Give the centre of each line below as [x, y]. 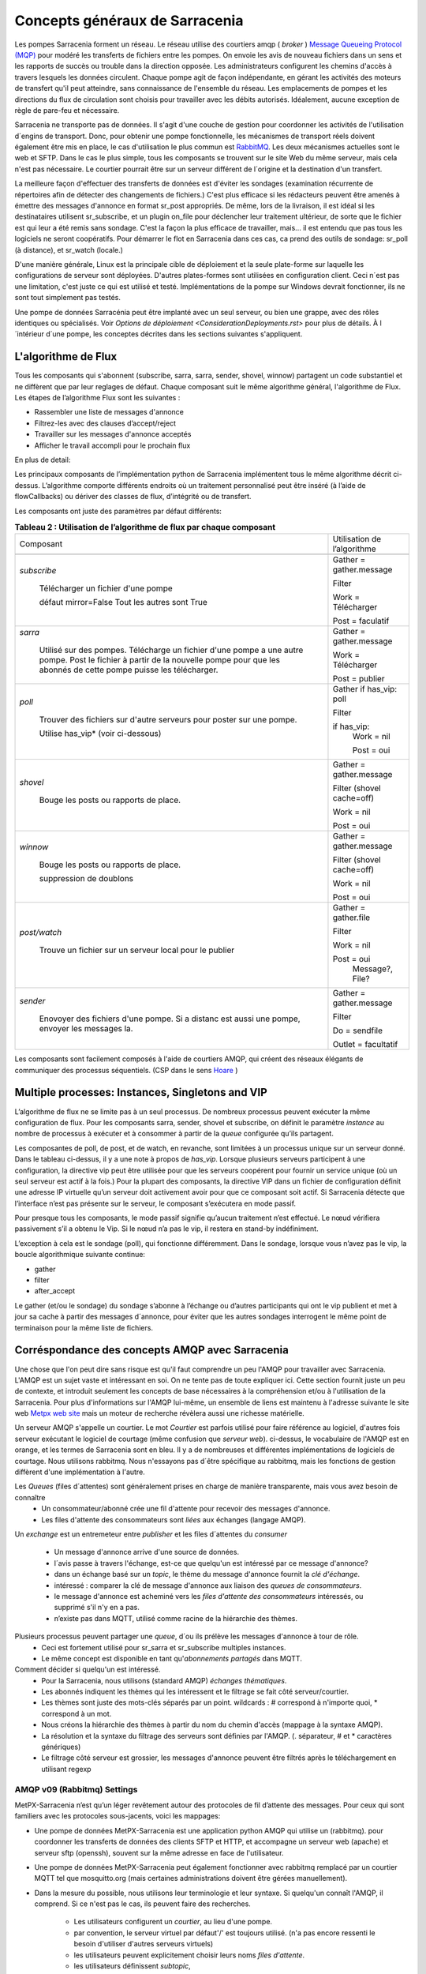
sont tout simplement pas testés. [68, 298]
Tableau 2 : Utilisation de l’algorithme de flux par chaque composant [145, 527]
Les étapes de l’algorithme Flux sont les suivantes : [97, 398]
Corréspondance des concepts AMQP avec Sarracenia [152, 1350]
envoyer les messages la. [86, 1029]
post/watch [41, 933]
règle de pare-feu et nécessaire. [67, 110]
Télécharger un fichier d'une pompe [106, 588]
